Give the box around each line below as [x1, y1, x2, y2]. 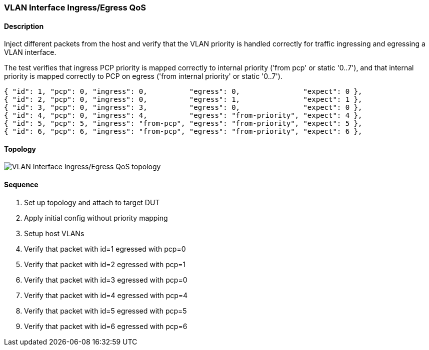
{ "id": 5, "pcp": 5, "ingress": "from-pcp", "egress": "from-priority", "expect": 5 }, [4, 119, 362, 128]
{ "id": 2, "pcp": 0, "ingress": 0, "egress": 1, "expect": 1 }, [4, 95, 362, 104]
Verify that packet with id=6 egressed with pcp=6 [24, 322, 187, 331]
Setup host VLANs [24, 229, 84, 238]
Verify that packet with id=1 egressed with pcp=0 [24, 244, 186, 253]
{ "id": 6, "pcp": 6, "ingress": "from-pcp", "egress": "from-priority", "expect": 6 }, [4, 127, 362, 136]
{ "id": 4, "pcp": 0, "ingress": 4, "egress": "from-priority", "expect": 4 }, [4, 111, 362, 120]
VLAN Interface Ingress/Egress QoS [4, 2, 146, 12]
